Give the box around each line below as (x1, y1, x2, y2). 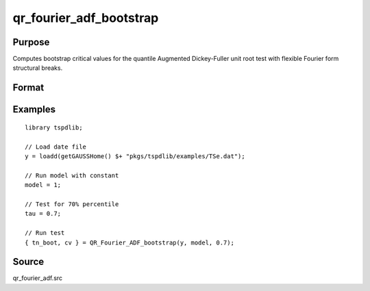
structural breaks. (12, 64, 63, 72)
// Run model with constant (25, 171, 119, 179)
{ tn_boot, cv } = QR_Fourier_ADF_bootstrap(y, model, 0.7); (25, 238, 234, 246)
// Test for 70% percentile (25, 201, 119, 208)
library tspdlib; (25, 123, 83, 131)
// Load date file (25, 142, 87, 151)
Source (12, 256, 45, 268)
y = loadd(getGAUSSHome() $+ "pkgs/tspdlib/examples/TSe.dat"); (25, 153, 246, 160)
